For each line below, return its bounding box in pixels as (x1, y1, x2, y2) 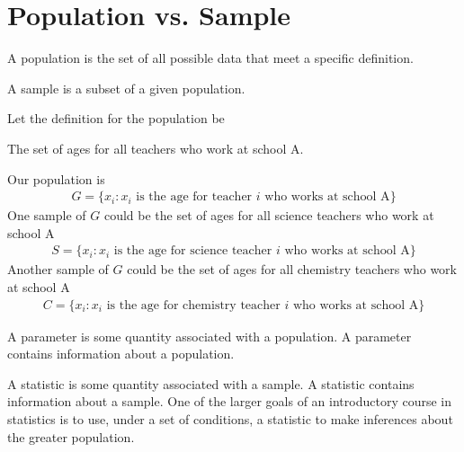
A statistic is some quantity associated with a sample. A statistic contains (7, 374, 415, 393)
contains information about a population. (7, 344, 235, 363)
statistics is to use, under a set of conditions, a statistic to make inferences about (7, 409, 453, 428)
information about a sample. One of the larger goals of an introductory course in (7, 392, 452, 411)
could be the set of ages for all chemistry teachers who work (127, 260, 457, 279)
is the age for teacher (136, 191, 253, 204)
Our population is (7, 169, 105, 188)
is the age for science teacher (113, 244, 272, 258)
